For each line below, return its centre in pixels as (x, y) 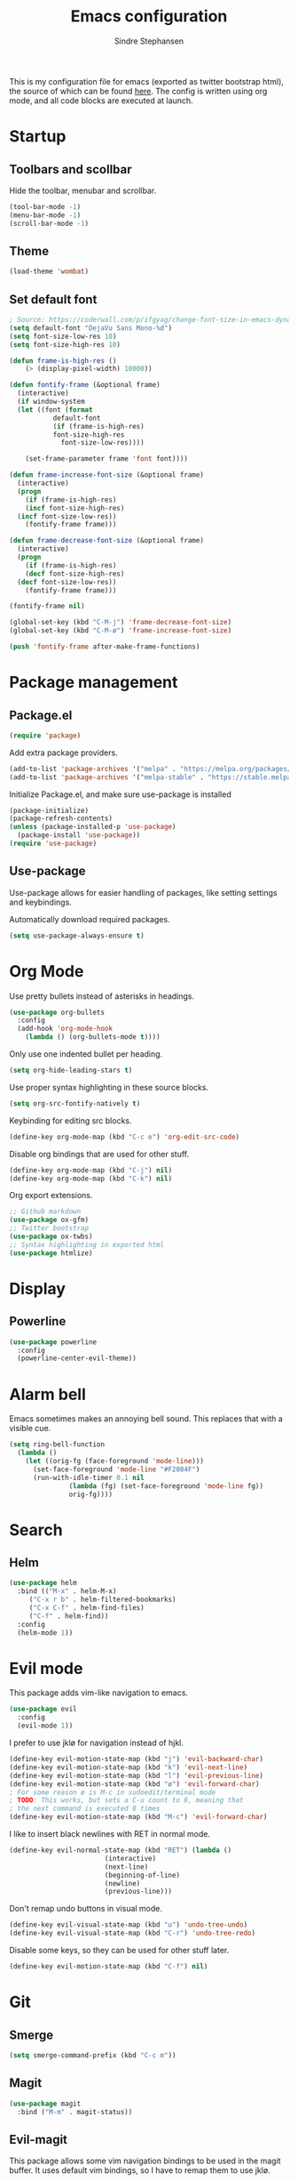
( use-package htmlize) (51, 1253)
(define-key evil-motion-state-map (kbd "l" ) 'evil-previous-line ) (137, 1775)
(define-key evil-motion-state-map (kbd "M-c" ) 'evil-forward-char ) (138, 1817)
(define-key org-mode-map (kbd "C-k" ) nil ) (91, 1179)
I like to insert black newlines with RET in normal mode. (110, 1834)
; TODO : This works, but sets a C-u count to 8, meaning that (126, 1800)
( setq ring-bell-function (57, 1445)
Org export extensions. (51, 1195)
